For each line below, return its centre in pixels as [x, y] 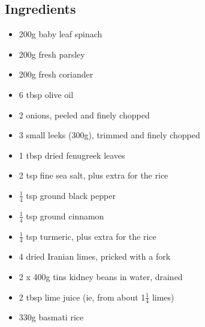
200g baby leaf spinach [61, 34]
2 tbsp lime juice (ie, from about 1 [82, 297]
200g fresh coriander [56, 74]
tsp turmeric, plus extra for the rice [91, 236]
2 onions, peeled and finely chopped [84, 115]
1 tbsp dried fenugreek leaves [72, 155]
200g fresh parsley [52, 54]
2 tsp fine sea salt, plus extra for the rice [94, 175]
